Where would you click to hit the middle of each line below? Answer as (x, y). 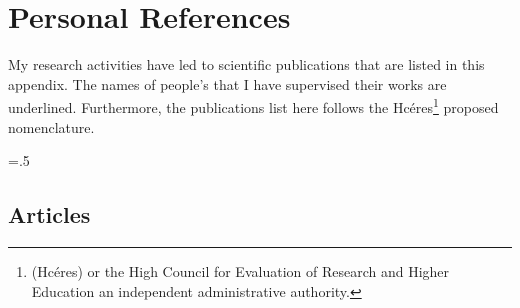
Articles (49, 214)
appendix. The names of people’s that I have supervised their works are (227, 83)
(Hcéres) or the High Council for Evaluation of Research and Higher (240, 270)
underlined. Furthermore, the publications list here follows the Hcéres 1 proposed (253, 105)
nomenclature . (51, 126)
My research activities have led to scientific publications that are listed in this (246, 64)
